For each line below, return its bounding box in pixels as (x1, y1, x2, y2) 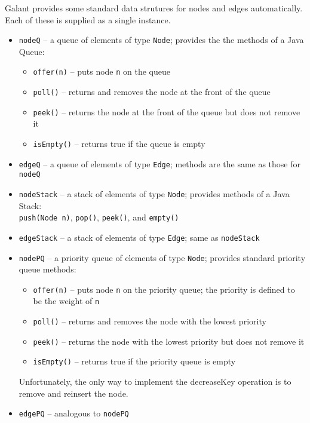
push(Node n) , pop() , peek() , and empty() (19, 211, 179, 223)
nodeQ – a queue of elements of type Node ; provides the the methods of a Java (19, 33, 304, 46)
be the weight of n (33, 295, 100, 307)
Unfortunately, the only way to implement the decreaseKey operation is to (19, 375, 291, 388)
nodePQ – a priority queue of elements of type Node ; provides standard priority (19, 251, 306, 263)
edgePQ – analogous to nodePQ (19, 407, 129, 419)
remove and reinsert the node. (19, 387, 128, 399)
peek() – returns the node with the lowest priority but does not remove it (33, 335, 305, 347)
